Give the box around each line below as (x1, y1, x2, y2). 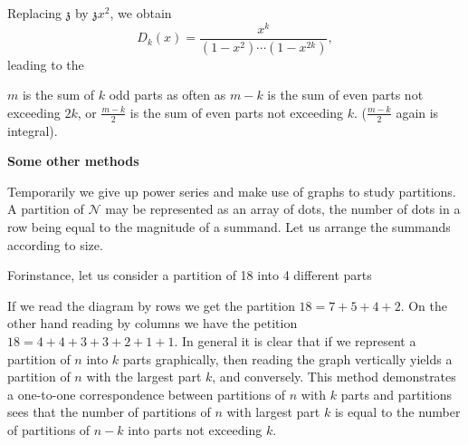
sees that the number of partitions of (7, 402, 211, 421)
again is (396, 102, 439, 121)
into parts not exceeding (128, 420, 263, 439)
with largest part (226, 402, 320, 421)
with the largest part (86, 367, 202, 386)
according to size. (7, 235, 103, 254)
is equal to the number (334, 402, 461, 421)
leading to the (7, 54, 84, 73)
